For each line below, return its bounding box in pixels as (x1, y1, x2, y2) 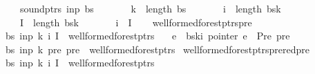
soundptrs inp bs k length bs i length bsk (19, 1, 281, 15)
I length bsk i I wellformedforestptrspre (19, 15, 252, 29)
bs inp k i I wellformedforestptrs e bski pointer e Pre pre (5, 28, 290, 43)
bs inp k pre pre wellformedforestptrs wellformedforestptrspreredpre (5, 41, 309, 56)
